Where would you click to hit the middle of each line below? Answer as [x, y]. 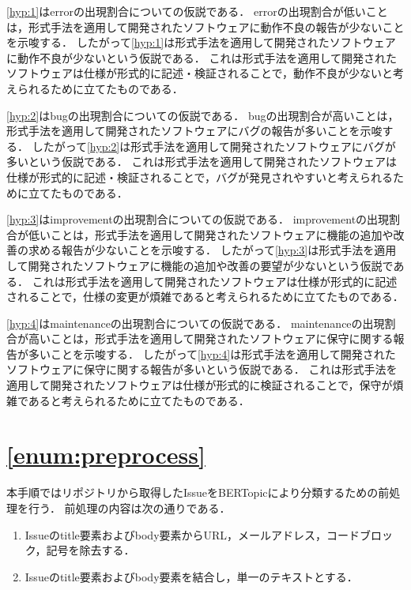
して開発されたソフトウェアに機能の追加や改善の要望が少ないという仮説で [200, 265]
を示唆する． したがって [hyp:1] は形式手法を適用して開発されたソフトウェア [201, 42]
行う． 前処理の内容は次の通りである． [129, 507]
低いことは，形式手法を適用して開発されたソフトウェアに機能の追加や [211, 234]
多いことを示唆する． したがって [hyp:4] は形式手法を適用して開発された [212, 353]
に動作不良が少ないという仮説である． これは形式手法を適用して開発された [202, 57]
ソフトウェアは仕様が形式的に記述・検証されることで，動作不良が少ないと [200, 73]
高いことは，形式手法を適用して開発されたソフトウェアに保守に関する [211, 338]
